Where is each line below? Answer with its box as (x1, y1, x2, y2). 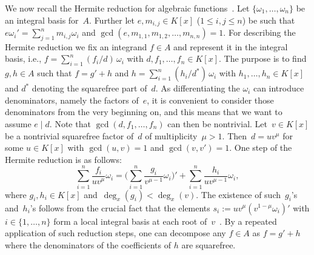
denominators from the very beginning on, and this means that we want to (5, 105, 282, 118)
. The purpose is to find (218, 52, 307, 65)
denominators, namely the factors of (5, 93, 139, 106)
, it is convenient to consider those (147, 93, 274, 106)
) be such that (242, 13, 295, 26)
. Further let (89, 13, 135, 26)
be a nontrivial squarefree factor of (5, 129, 134, 142)
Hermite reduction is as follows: (5, 153, 122, 165)
